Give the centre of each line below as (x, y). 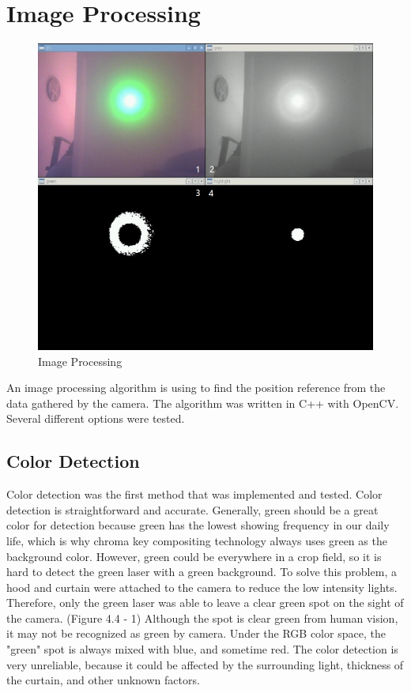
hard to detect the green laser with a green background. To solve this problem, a (202, 572)
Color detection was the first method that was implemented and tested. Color (194, 494)
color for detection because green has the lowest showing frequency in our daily (198, 525)
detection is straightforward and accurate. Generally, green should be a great (192, 509)
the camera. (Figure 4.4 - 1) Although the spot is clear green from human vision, (202, 618)
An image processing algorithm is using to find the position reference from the (196, 388)
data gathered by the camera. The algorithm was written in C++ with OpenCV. (203, 403)
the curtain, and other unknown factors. (103, 680)
